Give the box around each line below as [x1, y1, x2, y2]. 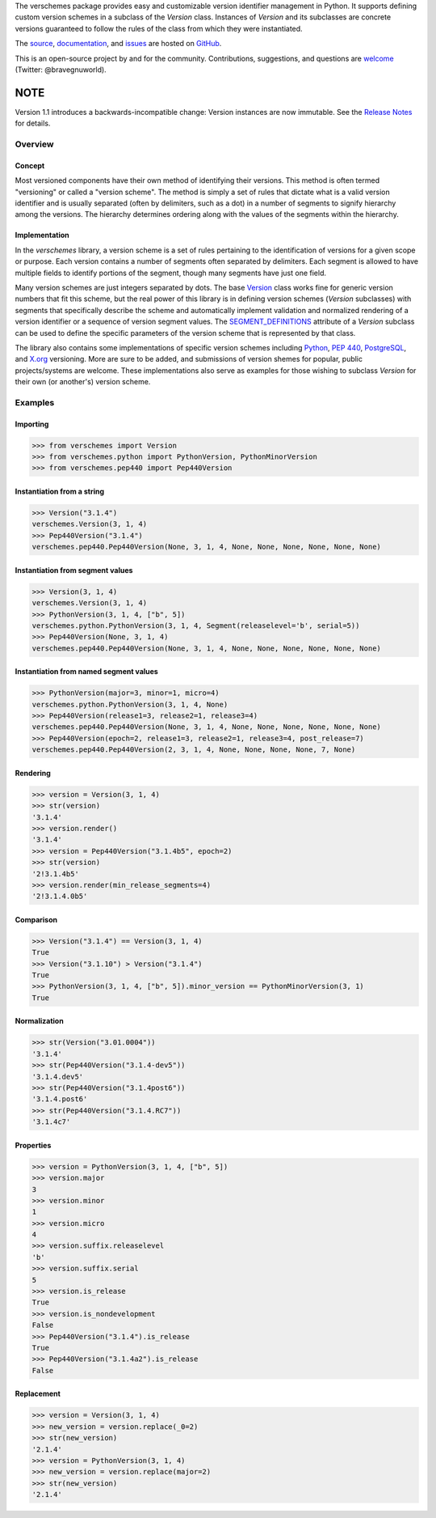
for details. [15, 118, 51, 129]
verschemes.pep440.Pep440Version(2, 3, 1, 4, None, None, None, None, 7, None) [31, 745, 356, 754]
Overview [15, 138, 54, 150]
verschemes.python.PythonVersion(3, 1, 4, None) [31, 700, 228, 709]
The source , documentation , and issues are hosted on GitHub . [15, 39, 222, 49]
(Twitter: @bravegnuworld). [15, 65, 107, 74]
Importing [15, 419, 49, 429]
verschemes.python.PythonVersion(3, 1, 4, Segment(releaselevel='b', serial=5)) [31, 621, 360, 630]
